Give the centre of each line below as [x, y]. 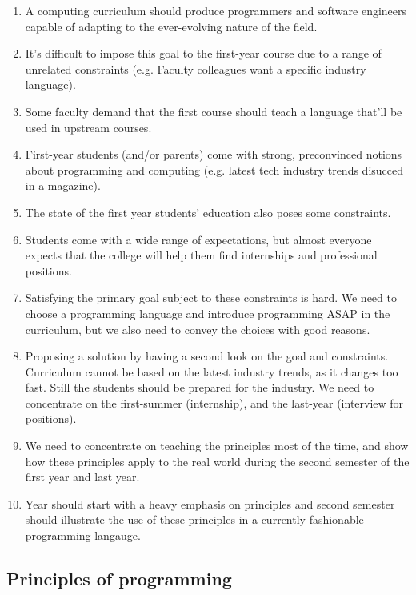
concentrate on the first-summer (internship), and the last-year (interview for [214, 402]
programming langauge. [83, 535]
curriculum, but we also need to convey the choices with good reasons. [198, 329]
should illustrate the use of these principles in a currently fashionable [194, 519]
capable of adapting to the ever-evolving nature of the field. [171, 26]
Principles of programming [119, 579]
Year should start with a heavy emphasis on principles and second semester [210, 503]
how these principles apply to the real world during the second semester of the [217, 461]
